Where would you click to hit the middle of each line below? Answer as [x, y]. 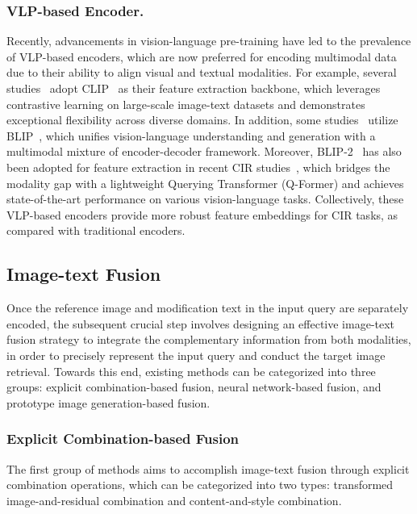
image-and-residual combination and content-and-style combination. [174, 500]
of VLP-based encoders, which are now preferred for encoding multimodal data [202, 56]
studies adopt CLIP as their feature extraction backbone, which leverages [194, 88]
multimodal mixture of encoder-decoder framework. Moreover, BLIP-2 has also [204, 151]
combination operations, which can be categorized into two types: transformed [200, 485]
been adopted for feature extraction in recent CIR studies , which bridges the [198, 167]
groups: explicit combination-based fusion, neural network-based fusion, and [194, 387]
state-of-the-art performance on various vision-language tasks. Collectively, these [205, 199]
